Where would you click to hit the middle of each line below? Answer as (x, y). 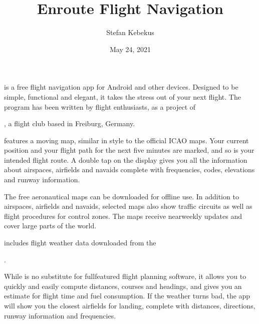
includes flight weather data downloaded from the (80, 243)
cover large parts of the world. (50, 226)
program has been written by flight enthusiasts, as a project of (100, 106)
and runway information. (42, 180)
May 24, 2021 (130, 49)
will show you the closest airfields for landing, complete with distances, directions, (130, 305)
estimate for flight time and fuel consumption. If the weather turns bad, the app (127, 296)
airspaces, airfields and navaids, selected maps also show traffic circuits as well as (128, 206)
